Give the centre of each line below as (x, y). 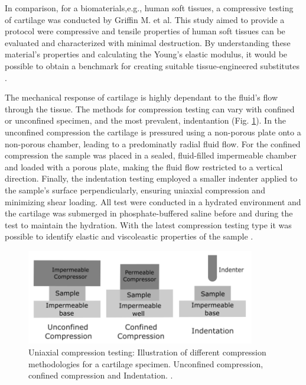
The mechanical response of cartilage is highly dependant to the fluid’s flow (141, 97)
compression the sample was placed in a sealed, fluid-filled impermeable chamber (151, 155)
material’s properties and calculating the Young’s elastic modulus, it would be (146, 54)
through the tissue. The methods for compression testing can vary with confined (150, 109)
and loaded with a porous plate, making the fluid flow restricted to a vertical (144, 166)
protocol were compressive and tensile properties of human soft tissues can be (145, 31)
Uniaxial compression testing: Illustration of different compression (147, 352)
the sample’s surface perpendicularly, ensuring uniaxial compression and (135, 190)
